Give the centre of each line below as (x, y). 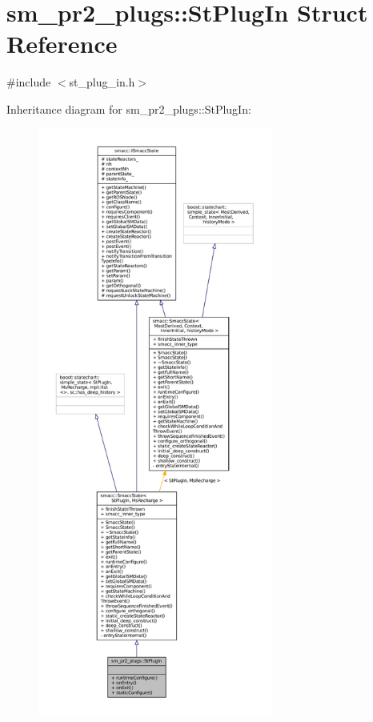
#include (29, 82)
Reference (62, 44)
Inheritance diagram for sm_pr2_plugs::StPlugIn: (129, 108)
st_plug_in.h (102, 82)
